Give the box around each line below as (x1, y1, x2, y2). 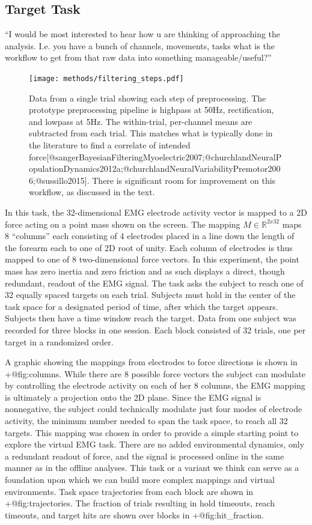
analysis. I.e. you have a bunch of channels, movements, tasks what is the (5, 39, 275, 52)
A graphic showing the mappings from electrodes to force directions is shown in (5, 356, 298, 368)
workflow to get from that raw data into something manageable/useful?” (5, 51, 272, 64)
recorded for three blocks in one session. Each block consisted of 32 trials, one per (5, 323, 306, 336)
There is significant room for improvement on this (92, 174, 276, 186)
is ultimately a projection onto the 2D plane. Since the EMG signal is (5, 390, 262, 403)
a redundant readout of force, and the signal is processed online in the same (5, 449, 284, 462)
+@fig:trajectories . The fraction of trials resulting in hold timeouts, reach (5, 497, 275, 509)
